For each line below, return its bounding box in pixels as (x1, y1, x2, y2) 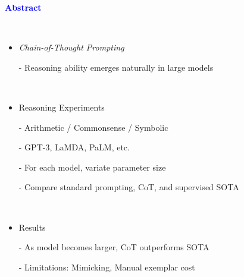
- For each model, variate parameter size (18, 160, 166, 173)
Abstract (5, 1, 42, 13)
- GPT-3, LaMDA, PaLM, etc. (18, 141, 130, 153)
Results (18, 221, 46, 233)
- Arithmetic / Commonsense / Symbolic (18, 121, 168, 133)
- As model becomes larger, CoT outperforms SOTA (18, 241, 209, 253)
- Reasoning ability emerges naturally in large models (18, 61, 214, 73)
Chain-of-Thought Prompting (18, 41, 124, 53)
